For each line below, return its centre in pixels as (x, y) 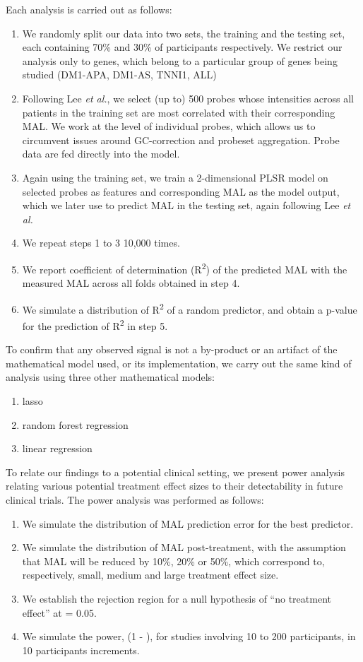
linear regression (57, 448)
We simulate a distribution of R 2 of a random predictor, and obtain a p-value (190, 308)
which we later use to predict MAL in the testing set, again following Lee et (186, 205)
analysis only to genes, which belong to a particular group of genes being (180, 60)
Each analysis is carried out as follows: (89, 9)
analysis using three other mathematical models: (110, 377)
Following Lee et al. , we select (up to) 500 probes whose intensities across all (188, 98)
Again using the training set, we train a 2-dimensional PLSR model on (175, 177)
